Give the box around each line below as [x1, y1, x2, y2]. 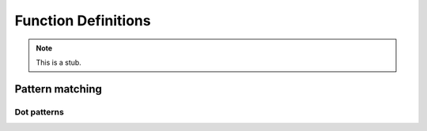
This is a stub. [36, 58, 82, 67]
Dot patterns [14, 107, 65, 118]
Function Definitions [14, 12, 151, 29]
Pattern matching [14, 82, 103, 95]
